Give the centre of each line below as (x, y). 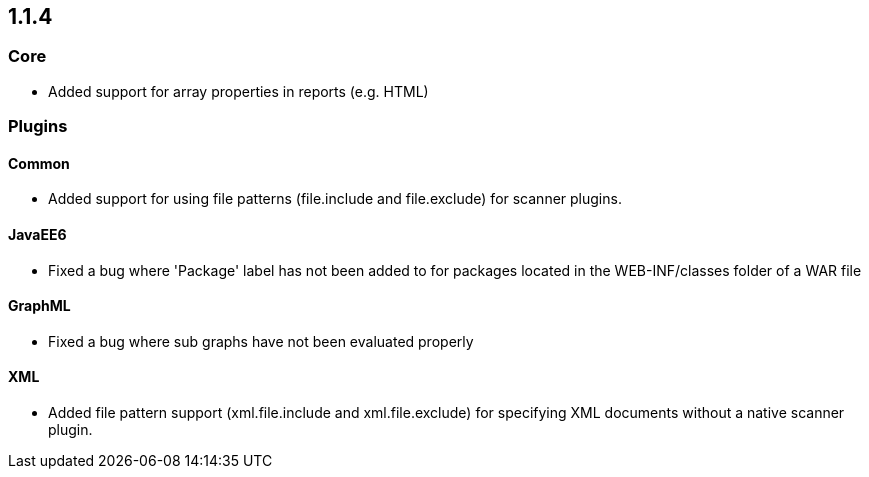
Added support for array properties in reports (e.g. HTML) (238, 91)
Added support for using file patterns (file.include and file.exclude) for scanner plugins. (335, 199)
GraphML (39, 306)
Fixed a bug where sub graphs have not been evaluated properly (261, 341)
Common (39, 163)
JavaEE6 (37, 234)
